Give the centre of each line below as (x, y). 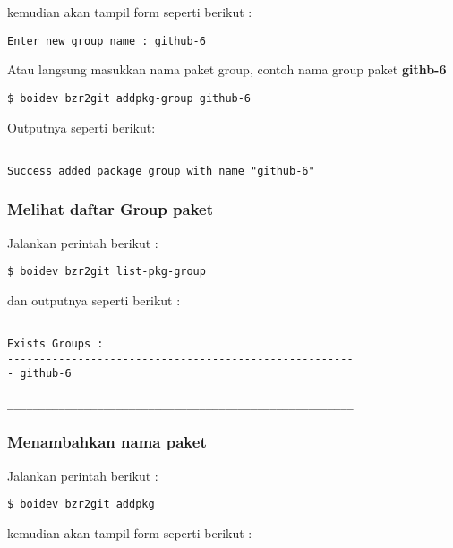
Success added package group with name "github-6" (161, 171)
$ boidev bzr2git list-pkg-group (107, 272)
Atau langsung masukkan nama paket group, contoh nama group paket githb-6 (227, 69)
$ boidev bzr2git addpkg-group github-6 (129, 98)
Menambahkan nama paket (107, 442)
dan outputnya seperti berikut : (94, 300)
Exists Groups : (56, 344)
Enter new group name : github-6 (107, 41)
